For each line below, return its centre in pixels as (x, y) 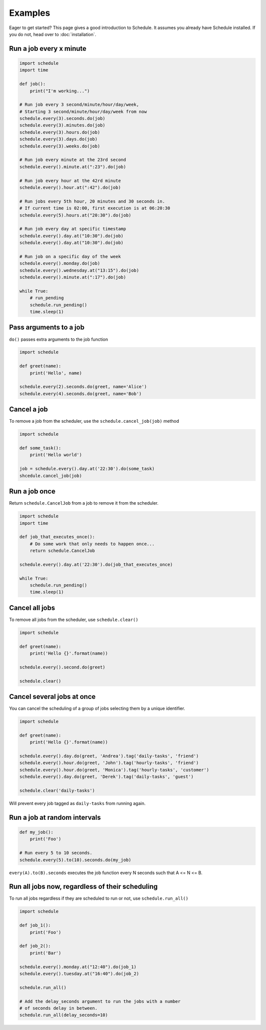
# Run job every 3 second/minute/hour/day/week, (79, 105)
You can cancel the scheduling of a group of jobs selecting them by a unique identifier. (97, 708)
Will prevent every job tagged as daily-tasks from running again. (77, 804)
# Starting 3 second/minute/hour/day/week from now (83, 111)
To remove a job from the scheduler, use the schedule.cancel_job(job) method (94, 421)
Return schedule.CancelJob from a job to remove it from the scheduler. (84, 503)
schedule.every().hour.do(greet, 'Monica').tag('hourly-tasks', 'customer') (114, 770)
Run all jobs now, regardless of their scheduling (83, 887)
